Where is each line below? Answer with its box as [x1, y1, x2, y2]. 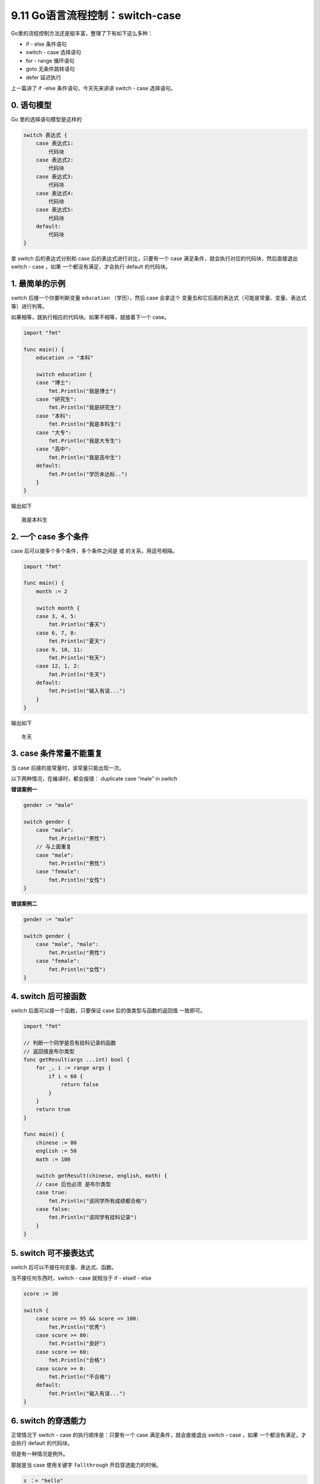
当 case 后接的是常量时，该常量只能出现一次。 [11, 764, 124, 771]
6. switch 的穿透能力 [11, 1416, 87, 1426]
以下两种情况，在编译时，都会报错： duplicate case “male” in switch [11, 775, 178, 782]
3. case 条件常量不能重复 [11, 749, 103, 759]
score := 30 [23, 1290, 59, 1297]
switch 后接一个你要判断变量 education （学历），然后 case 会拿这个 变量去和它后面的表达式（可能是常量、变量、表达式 [11, 294, 306, 302]
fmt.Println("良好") [48, 1340, 106, 1347]
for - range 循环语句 [25, 57, 75, 64]
